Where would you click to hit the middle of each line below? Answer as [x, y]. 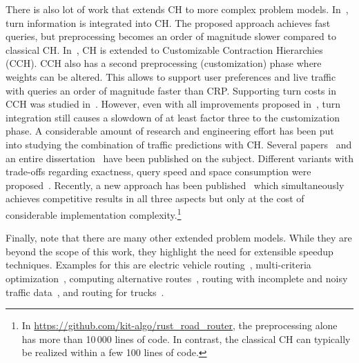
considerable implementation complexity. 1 [94, 213]
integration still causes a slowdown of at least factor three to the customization [173, 117]
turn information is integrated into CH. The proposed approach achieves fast [168, 22]
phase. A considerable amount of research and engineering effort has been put [170, 131]
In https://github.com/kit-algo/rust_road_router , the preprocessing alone [179, 325]
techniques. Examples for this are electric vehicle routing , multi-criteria [158, 265]
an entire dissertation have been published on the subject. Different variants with [179, 158]
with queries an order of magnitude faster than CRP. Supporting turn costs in [171, 90]
